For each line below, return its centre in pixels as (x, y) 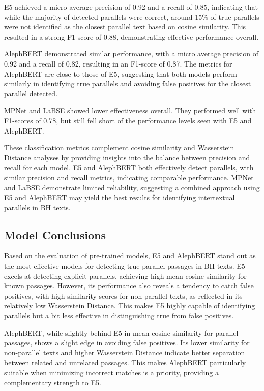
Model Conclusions (55, 234)
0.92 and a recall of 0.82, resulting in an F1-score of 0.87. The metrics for (118, 63)
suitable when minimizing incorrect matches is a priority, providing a (112, 372)
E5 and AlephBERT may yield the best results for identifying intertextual (120, 197)
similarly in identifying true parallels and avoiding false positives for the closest (128, 84)
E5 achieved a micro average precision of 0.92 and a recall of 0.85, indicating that (131, 7)
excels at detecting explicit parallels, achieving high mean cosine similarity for (125, 275)
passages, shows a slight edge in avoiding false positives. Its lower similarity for (127, 343)
